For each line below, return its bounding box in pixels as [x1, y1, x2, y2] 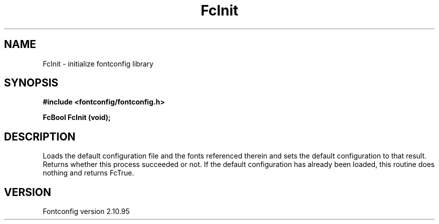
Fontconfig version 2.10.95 [43, 207, 130, 216]
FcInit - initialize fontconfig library [43, 59, 154, 68]
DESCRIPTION [4, 130, 76, 143]
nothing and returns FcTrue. [43, 168, 134, 177]
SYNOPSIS [4, 76, 59, 89]
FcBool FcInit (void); [43, 113, 111, 122]
